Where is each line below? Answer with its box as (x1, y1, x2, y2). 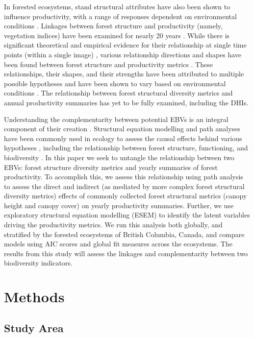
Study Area (4, 320, 64, 335)
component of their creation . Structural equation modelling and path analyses (4, 123, 240, 134)
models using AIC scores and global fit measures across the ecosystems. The (4, 239, 232, 249)
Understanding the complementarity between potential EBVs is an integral (4, 114, 229, 124)
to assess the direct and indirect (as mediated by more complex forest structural (4, 181, 245, 191)
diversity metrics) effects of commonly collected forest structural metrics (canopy (4, 191, 247, 201)
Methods (4, 287, 65, 307)
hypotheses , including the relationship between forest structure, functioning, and (4, 143, 248, 153)
